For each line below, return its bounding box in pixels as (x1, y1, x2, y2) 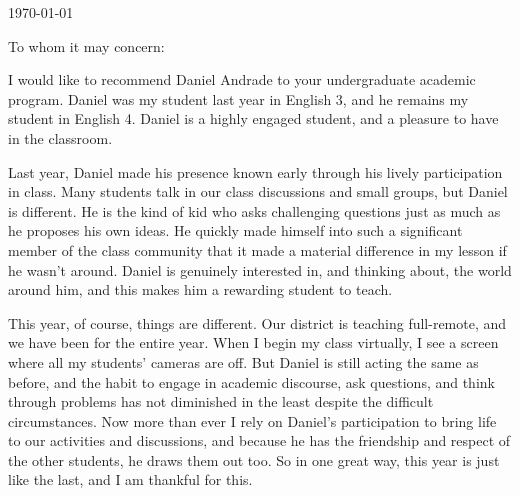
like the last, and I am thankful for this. (8, 469, 253, 490)
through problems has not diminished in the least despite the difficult (8, 391, 434, 412)
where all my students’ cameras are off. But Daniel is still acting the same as (8, 351, 479, 372)
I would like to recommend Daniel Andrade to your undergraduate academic (8, 69, 476, 90)
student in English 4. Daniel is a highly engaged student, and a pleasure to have (8, 108, 499, 129)
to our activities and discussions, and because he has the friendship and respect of (8, 430, 511, 451)
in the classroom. (8, 127, 113, 148)
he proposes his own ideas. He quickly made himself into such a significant (8, 220, 463, 241)
